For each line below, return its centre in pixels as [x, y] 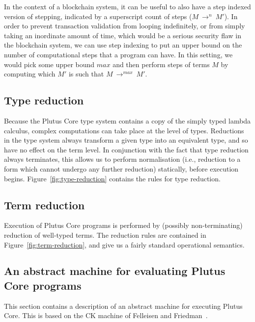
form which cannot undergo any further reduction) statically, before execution [121, 168]
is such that [86, 74]
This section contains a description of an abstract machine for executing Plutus [123, 306]
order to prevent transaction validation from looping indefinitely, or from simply [125, 26]
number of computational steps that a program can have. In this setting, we [118, 54]
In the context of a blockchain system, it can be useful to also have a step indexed [127, 6]
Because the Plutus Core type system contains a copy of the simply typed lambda [127, 120]
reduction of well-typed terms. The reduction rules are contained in [105, 235]
